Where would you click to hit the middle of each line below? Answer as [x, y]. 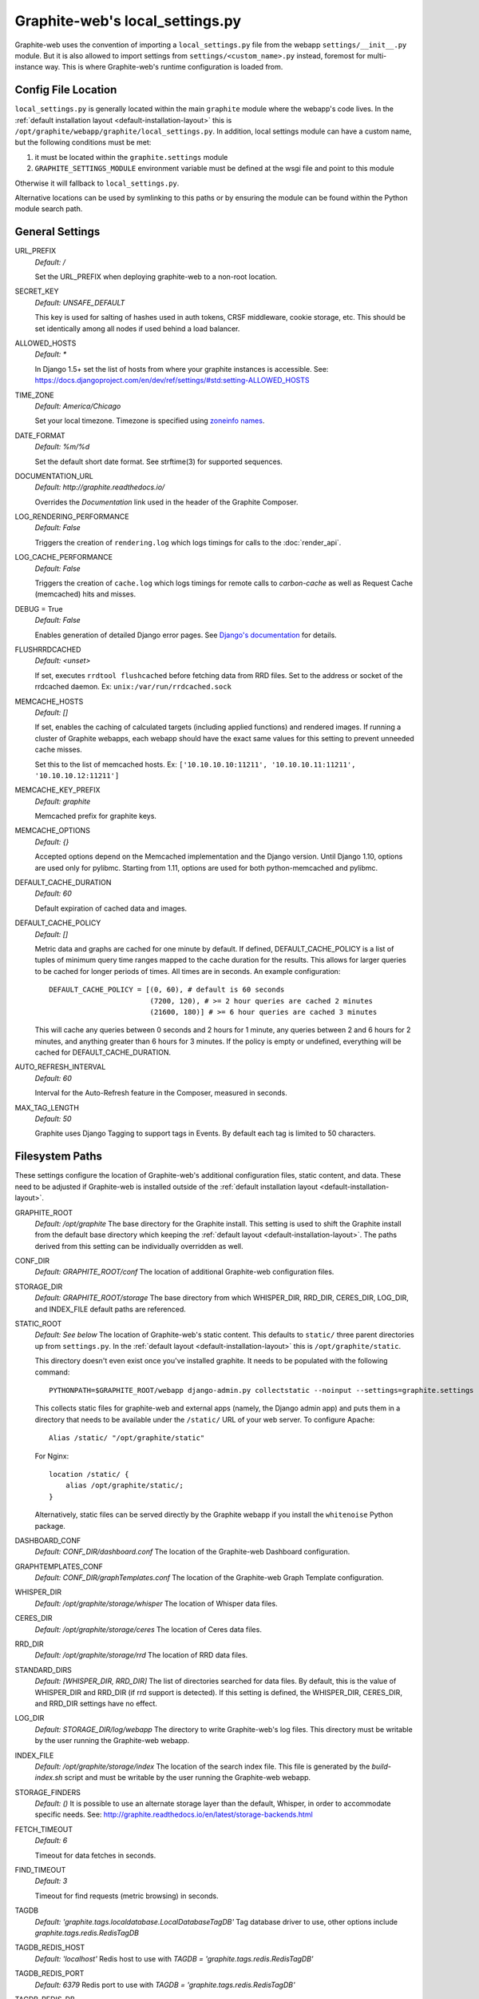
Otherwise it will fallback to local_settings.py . [97, 183]
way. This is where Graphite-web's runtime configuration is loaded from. [164, 67]
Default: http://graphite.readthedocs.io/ [100, 487]
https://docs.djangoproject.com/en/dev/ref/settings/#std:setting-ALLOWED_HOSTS [172, 381]
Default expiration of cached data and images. [111, 908]
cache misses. [59, 750]
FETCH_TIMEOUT [44, 1829]
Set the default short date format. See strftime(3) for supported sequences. [159, 461]
